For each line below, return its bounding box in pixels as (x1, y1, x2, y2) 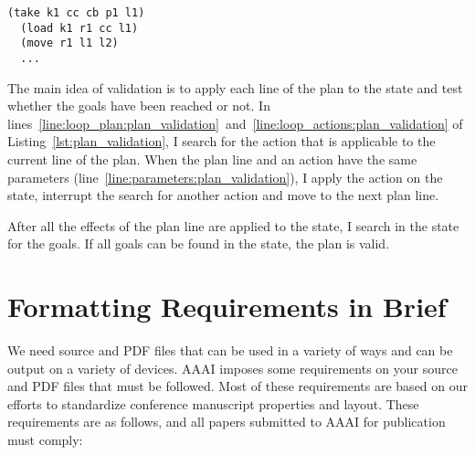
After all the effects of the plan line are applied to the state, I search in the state (7, 216, 459, 235)
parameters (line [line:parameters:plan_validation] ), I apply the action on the (7, 167, 443, 186)
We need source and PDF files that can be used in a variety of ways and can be (7, 341, 453, 360)
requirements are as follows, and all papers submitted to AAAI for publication (7, 412, 446, 431)
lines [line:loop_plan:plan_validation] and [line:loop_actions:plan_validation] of (7, 113, 463, 132)
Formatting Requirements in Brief (7, 288, 447, 325)
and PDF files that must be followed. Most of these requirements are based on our (7, 376, 469, 396)
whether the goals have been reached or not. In (7, 96, 270, 115)
